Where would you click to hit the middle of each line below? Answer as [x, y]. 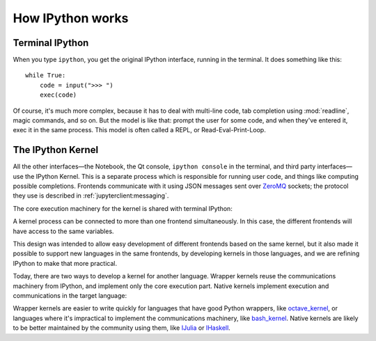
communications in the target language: [70, 295]
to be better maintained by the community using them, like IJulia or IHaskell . [122, 328]
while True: [46, 76]
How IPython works [71, 18]
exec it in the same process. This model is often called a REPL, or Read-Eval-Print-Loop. [139, 130]
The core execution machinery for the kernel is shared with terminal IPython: [123, 208]
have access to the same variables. [63, 231]
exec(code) [58, 95]
